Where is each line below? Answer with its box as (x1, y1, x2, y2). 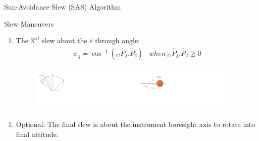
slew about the (41, 35, 87, 46)
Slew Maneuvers (4, 18, 54, 29)
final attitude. (16, 128, 59, 139)
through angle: (95, 35, 140, 46)
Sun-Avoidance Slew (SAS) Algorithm (4, 2, 121, 12)
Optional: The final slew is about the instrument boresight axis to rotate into (16, 119, 255, 129)
